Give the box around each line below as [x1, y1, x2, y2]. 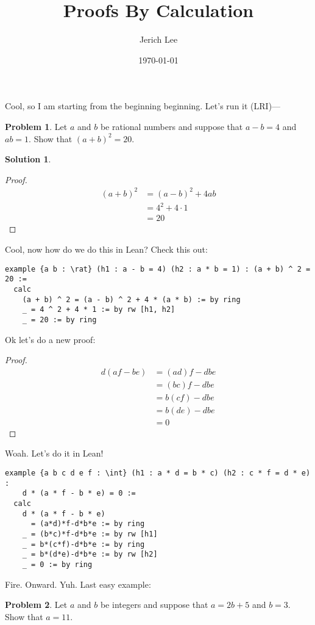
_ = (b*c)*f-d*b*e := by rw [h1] [22, 529, 158, 538]
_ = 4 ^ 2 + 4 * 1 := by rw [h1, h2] [22, 305, 175, 314]
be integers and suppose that [100, 598, 208, 611]
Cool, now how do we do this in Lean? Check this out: [5, 242, 208, 255]
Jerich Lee [139, 33, 178, 46]
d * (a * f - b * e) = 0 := [22, 489, 136, 498]
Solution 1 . [5, 153, 51, 165]
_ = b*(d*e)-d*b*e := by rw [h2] [22, 550, 158, 559]
